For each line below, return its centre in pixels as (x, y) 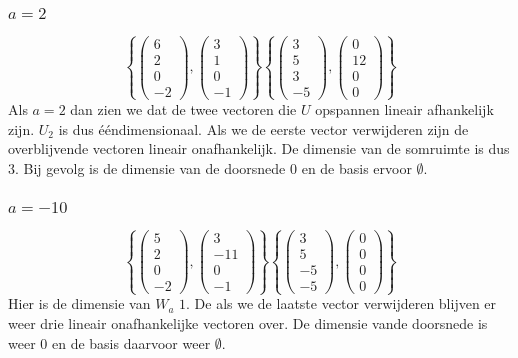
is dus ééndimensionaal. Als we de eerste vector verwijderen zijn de (263, 128)
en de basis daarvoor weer (131, 342)
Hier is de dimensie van (79, 303)
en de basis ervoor (356, 167)
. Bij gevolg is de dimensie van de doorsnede (150, 167)
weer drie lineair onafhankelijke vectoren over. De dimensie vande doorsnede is (248, 322)
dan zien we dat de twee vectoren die (183, 108)
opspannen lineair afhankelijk (404, 108)
